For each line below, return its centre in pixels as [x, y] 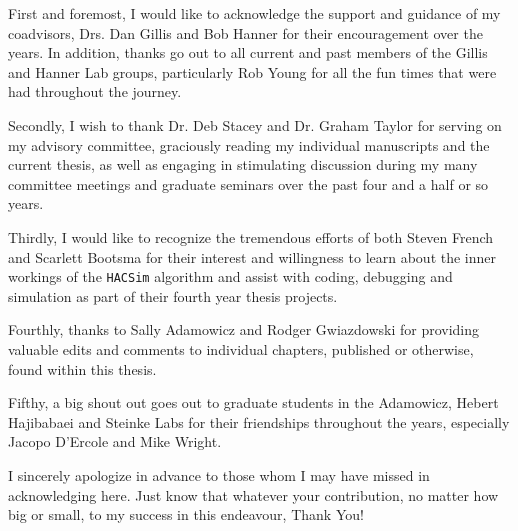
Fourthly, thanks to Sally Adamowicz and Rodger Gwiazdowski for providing [244, 329]
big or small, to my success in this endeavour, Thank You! [186, 514]
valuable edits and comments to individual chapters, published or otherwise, [241, 348]
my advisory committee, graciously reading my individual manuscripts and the [249, 144]
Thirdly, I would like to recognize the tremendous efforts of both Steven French [251, 236]
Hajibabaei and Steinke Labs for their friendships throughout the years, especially [259, 421]
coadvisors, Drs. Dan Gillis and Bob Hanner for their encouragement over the [245, 32]
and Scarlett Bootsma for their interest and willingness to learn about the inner [252, 256]
